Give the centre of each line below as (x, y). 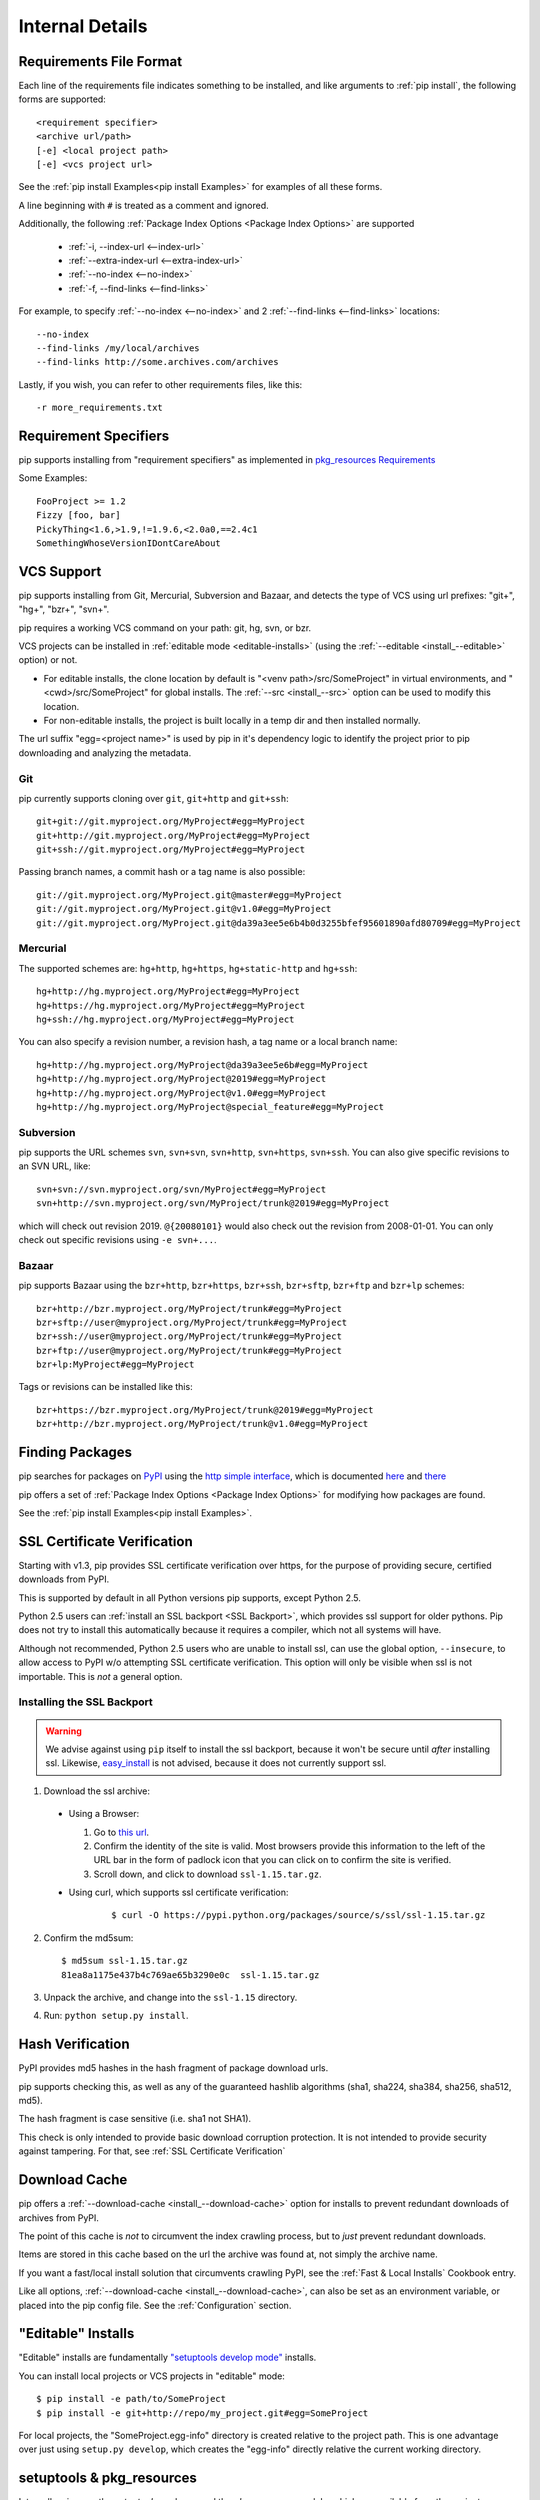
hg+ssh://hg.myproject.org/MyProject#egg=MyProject (165, 1019)
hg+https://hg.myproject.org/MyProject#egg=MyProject (170, 1005)
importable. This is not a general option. (100, 1676)
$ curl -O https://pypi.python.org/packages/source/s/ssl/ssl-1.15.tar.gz (298, 1915)
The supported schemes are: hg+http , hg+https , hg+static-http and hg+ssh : (188, 968)
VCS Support (60, 571)
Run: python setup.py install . (116, 2016)
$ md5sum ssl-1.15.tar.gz (125, 1961)
